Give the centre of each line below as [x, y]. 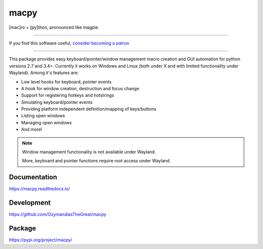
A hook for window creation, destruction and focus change [80, 88]
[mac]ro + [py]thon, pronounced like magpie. [54, 27]
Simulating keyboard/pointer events [57, 102]
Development [30, 203]
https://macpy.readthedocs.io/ [39, 189]
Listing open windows [43, 116]
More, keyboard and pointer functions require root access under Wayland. [96, 161]
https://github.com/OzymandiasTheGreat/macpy [58, 214]
